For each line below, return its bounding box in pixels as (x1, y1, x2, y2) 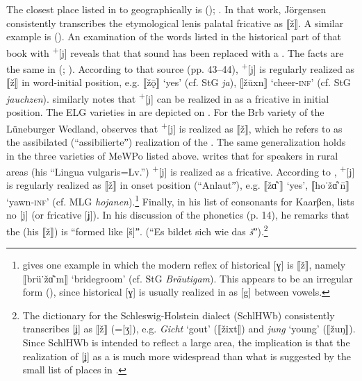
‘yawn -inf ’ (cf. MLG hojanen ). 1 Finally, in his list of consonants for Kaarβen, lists (6, 192, 354, 208)
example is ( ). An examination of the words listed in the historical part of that (6, 29, 341, 44)
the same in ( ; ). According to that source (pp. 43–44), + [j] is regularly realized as (6, 60, 355, 76)
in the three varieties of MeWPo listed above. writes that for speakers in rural (6, 148, 338, 162)
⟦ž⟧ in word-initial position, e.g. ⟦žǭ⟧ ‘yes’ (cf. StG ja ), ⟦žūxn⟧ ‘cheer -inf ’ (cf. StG (6, 75, 351, 90)
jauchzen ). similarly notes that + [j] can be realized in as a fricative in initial (6, 89, 329, 105)
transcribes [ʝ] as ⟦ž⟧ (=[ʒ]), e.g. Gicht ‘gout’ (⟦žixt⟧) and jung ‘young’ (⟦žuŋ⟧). (22, 321, 356, 336)
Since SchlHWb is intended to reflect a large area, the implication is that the (22, 335, 350, 350)
